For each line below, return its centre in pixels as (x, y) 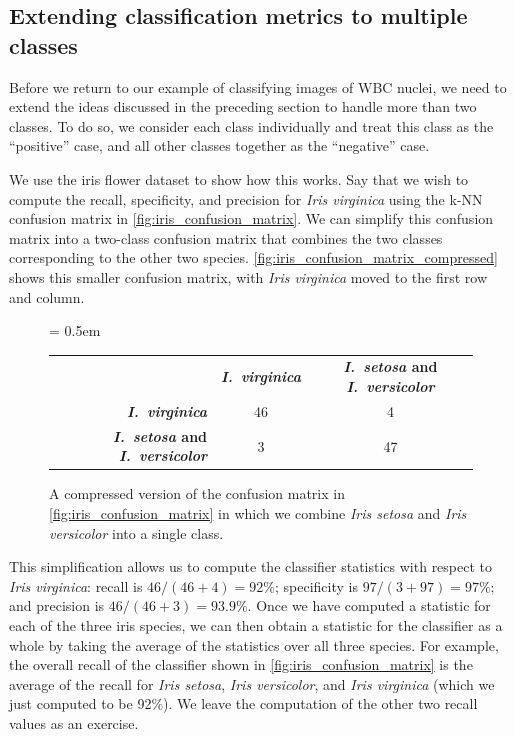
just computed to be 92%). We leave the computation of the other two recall (243, 703)
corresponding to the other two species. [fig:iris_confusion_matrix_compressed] (253, 257)
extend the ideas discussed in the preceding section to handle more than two (243, 106)
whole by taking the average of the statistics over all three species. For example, (254, 644)
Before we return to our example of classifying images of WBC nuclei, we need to (258, 86)
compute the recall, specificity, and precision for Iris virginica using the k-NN (246, 198)
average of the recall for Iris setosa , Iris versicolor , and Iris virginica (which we (252, 683)
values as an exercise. (74, 722)
